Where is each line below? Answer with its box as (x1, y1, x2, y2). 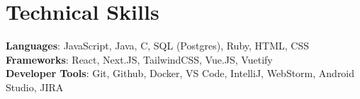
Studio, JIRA (6, 79, 64, 94)
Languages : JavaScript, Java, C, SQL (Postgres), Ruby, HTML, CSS (6, 38, 309, 53)
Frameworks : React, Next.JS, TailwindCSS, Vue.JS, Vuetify (6, 52, 273, 66)
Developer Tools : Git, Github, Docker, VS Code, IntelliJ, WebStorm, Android (6, 66, 355, 81)
